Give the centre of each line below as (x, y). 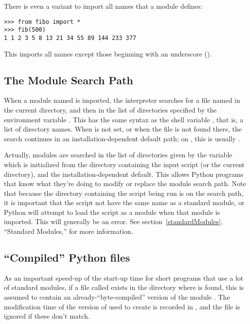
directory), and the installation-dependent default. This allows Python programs (124, 174)
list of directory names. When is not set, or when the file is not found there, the (123, 129)
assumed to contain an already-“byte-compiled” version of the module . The (117, 297)
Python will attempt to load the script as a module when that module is (112, 212)
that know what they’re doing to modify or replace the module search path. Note (125, 183)
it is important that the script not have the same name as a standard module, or (124, 202)
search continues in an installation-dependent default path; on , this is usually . (122, 138)
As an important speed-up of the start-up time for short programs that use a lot (124, 277)
